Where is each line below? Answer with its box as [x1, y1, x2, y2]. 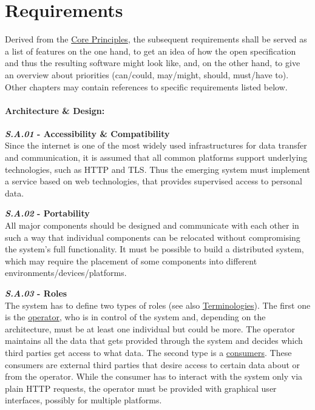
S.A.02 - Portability [5, 207, 90, 220]
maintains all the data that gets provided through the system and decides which [5, 334, 303, 347]
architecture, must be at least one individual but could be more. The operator [5, 322, 295, 335]
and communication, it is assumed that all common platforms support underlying [5, 151, 308, 164]
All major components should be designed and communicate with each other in [5, 219, 299, 232]
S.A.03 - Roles [5, 287, 67, 300]
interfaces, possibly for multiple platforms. [5, 394, 162, 406]
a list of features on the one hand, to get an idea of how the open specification [5, 44, 296, 57]
